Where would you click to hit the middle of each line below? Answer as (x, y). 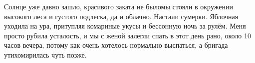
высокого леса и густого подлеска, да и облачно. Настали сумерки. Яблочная (121, 16)
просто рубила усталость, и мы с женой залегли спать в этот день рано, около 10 (127, 35)
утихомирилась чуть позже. (45, 54)
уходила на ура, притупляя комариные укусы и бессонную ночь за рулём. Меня (125, 26)
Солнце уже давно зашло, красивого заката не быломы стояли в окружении (119, 6)
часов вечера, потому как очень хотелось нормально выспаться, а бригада (116, 45)
